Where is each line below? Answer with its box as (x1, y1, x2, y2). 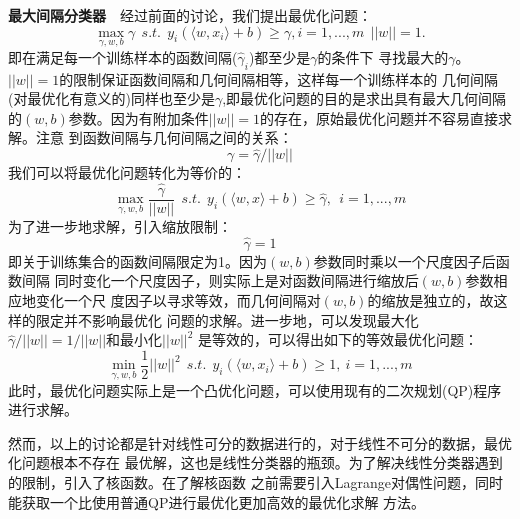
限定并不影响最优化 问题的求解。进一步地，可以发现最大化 (35, 309, 419, 330)
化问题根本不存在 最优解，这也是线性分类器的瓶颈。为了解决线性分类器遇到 (8, 452, 503, 473)
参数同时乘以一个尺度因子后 (313, 250, 496, 271)
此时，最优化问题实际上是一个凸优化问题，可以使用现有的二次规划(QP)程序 (8, 379, 502, 400)
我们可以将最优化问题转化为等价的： (8, 162, 246, 183)
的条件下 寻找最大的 (317, 46, 449, 67)
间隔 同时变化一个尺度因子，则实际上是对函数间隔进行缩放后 (21, 270, 419, 291)
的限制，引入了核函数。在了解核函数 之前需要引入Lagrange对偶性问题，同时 (8, 471, 503, 492)
